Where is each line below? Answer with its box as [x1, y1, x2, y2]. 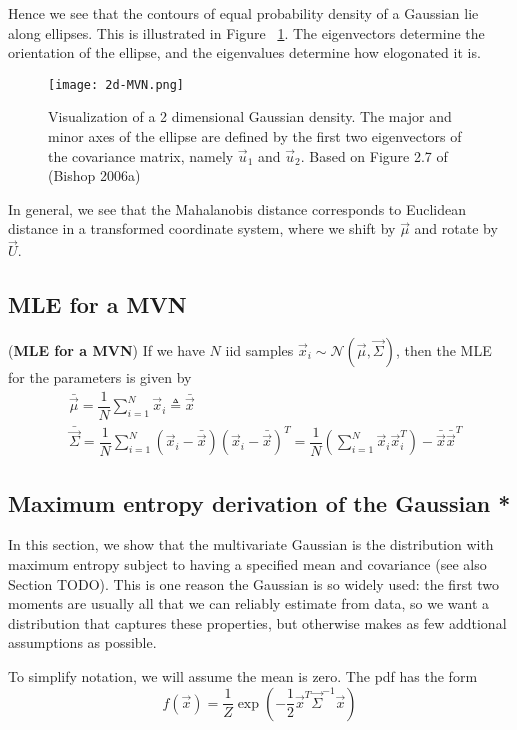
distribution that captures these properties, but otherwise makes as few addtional [8, 612, 507, 633]
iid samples [225, 340, 294, 361]
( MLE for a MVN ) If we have [8, 340, 205, 361]
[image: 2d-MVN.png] [48, 77, 185, 92]
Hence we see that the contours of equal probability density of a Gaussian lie [8, 3, 479, 23]
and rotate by [414, 218, 498, 239]
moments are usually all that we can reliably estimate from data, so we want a [8, 593, 490, 614]
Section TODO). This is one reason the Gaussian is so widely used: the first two [8, 573, 500, 594]
